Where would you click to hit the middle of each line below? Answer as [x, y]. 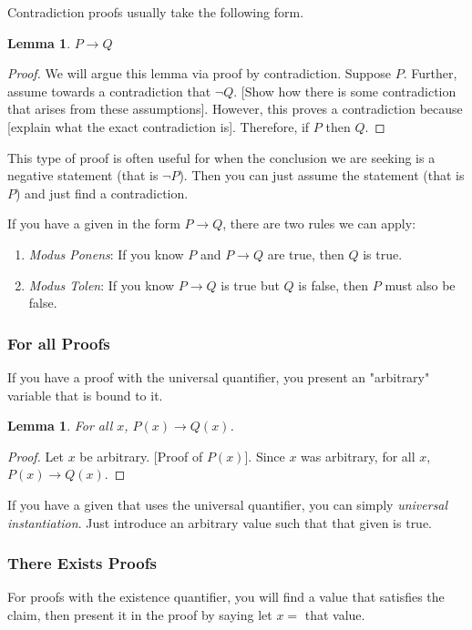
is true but [250, 285]
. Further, [430, 73]
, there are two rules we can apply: [319, 224]
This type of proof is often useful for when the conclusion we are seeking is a [221, 157]
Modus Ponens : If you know [106, 254]
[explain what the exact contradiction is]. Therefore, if [159, 126]
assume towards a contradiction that [109, 91]
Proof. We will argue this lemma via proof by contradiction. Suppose [200, 73]
